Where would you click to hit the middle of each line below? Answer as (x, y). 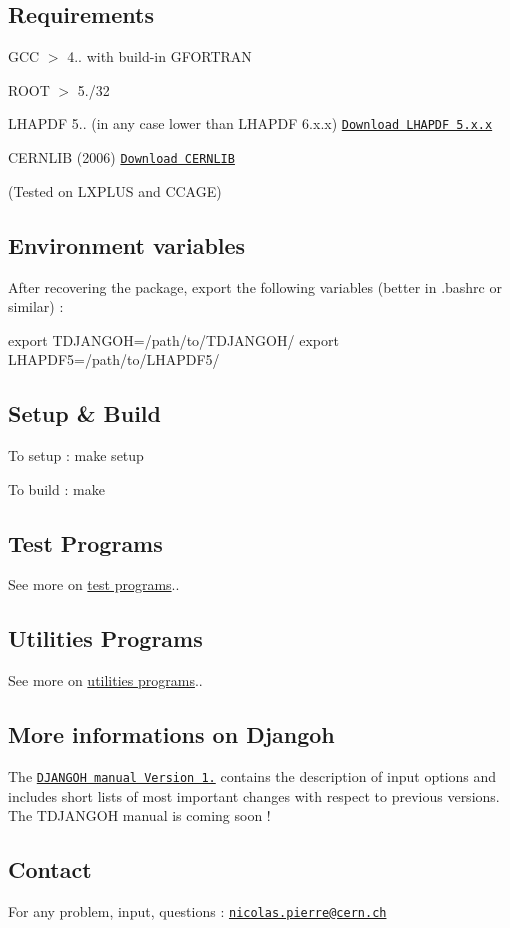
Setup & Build (84, 413)
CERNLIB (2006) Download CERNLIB (121, 157)
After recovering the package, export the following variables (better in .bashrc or (255, 286)
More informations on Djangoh (171, 734)
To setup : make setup (76, 455)
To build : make (56, 488)
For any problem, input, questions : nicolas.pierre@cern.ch (197, 911)
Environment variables (127, 244)
